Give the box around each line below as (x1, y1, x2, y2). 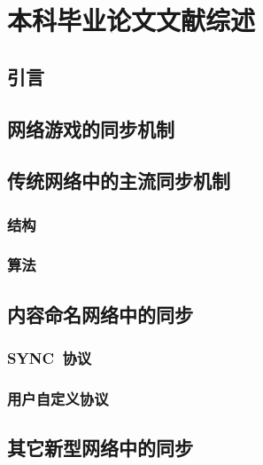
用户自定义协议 (7, 387, 109, 409)
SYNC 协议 (7, 347, 92, 369)
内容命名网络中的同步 (7, 300, 193, 327)
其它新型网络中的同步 (7, 434, 193, 461)
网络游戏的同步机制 (7, 114, 174, 142)
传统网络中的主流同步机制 (7, 167, 230, 194)
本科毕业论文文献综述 (7, 2, 256, 38)
